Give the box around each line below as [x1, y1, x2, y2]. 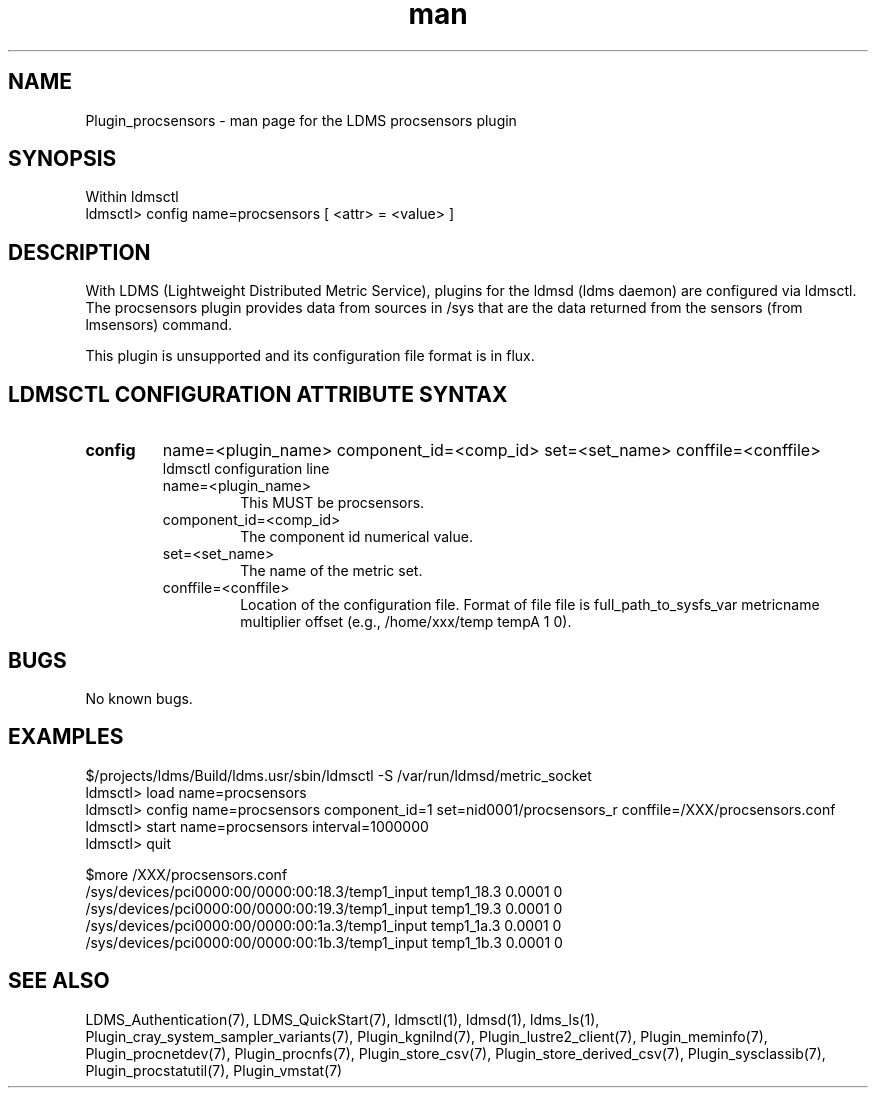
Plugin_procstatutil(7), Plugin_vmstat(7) [85, 1061, 343, 1079]
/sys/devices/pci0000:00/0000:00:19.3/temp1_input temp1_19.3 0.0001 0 [85, 899, 563, 917]
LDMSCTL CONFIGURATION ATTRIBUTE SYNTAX [8, 381, 508, 407]
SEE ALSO [8, 968, 110, 994]
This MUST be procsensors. [240, 494, 425, 512]
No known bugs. [85, 689, 193, 707]
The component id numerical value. [240, 528, 473, 546]
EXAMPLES [8, 724, 124, 750]
